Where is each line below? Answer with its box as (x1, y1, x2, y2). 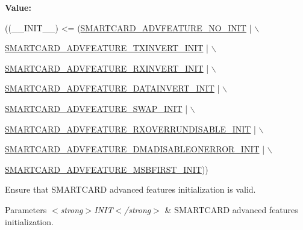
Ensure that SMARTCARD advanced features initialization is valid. (5, 183, 256, 196)
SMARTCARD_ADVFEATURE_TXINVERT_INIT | (5, 42, 208, 54)
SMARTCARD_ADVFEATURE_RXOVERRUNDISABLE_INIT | (5, 122, 256, 135)
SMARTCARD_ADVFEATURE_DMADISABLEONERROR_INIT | (5, 143, 265, 155)
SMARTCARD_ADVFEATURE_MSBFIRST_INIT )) (5, 163, 208, 175)
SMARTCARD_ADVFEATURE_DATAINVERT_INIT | (5, 82, 220, 95)
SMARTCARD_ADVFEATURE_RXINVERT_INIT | (5, 61, 209, 74)
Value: (5, 1, 31, 13)
